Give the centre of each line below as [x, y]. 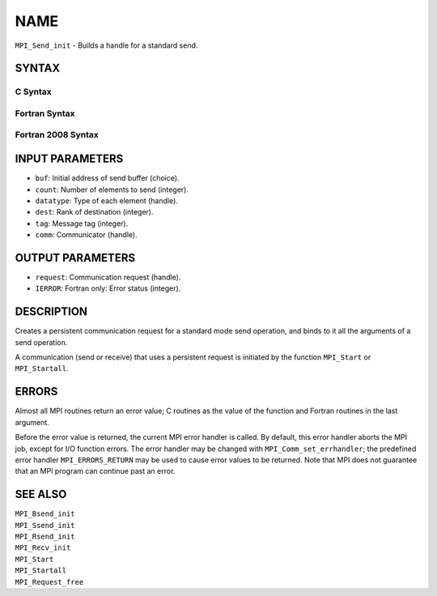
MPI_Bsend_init [45, 514]
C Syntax [33, 92]
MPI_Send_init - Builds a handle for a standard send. [106, 45]
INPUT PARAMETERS [69, 159]
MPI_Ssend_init [45, 525]
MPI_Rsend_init [45, 537]
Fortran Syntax [45, 113]
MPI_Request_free [49, 582]
